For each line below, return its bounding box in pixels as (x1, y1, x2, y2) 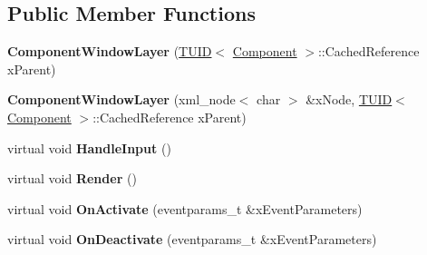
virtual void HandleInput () (7, 138, 171, 157)
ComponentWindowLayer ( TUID (7, 42, 212, 61)
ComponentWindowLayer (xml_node (7, 90, 236, 109)
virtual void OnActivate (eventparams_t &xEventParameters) (7, 199, 363, 218)
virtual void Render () (7, 169, 137, 188)
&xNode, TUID (306, 90, 393, 109)
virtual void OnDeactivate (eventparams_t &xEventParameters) (7, 230, 377, 249)
